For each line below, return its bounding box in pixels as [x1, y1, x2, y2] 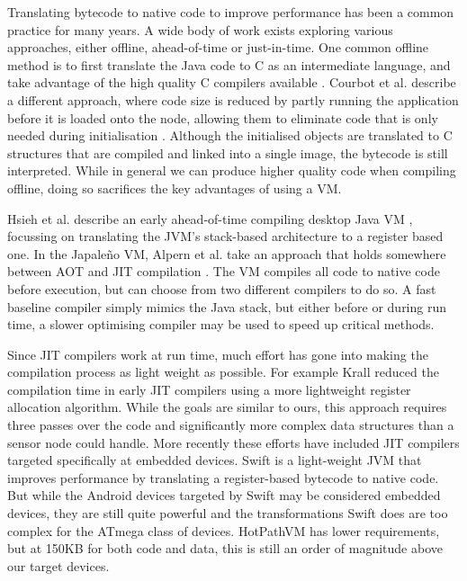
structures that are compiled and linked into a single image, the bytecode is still [7, 143, 448, 162]
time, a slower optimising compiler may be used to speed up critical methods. [7, 315, 435, 334]
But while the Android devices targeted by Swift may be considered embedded [7, 486, 441, 505]
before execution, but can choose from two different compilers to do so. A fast [7, 279, 436, 298]
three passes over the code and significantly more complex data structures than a [7, 416, 454, 434]
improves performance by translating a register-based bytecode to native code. [7, 468, 439, 487]
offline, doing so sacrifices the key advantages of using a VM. [7, 178, 342, 197]
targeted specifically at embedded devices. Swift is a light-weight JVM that [7, 451, 422, 469]
